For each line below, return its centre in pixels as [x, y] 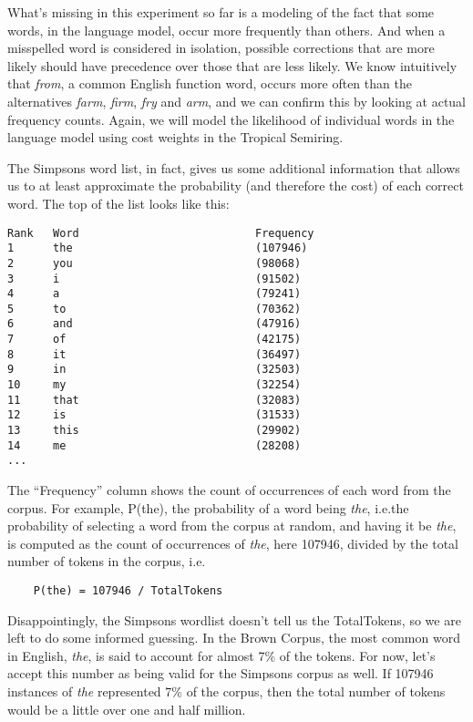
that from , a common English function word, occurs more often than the [210, 83]
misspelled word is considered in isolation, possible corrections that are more [221, 48]
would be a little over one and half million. [127, 709]
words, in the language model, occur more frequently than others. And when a [226, 30]
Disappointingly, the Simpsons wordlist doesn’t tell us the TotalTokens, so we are [234, 619]
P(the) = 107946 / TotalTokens [128, 591]
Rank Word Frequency [161, 233]
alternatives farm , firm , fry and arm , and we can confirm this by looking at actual [237, 101]
